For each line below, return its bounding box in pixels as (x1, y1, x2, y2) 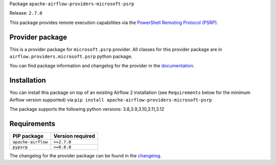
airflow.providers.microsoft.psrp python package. (9, 54, 133, 60)
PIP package (12, 133, 43, 140)
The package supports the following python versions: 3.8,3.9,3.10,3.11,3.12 (9, 106, 165, 112)
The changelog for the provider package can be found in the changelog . (9, 153, 162, 159)
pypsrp (12, 145, 28, 150)
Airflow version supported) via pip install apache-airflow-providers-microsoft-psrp (9, 97, 212, 103)
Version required (53, 133, 96, 140)
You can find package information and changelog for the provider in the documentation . (9, 63, 195, 69)
